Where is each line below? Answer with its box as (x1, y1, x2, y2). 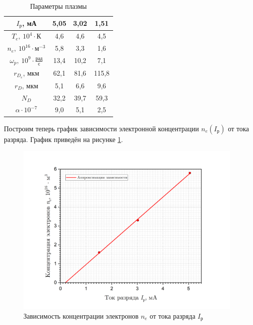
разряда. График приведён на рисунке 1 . (4, 134, 123, 144)
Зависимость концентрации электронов (23, 310, 139, 321)
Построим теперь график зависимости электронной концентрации (4, 123, 199, 133)
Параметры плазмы (30, 1, 87, 11)
